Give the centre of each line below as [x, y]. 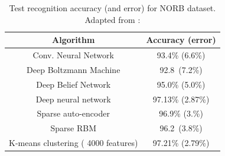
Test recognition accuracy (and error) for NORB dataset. [112, 8]
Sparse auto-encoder [73, 113]
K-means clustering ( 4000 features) [74, 143]
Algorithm [74, 40]
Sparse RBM [73, 128]
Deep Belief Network [74, 84]
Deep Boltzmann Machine [74, 69]
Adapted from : [112, 19]
